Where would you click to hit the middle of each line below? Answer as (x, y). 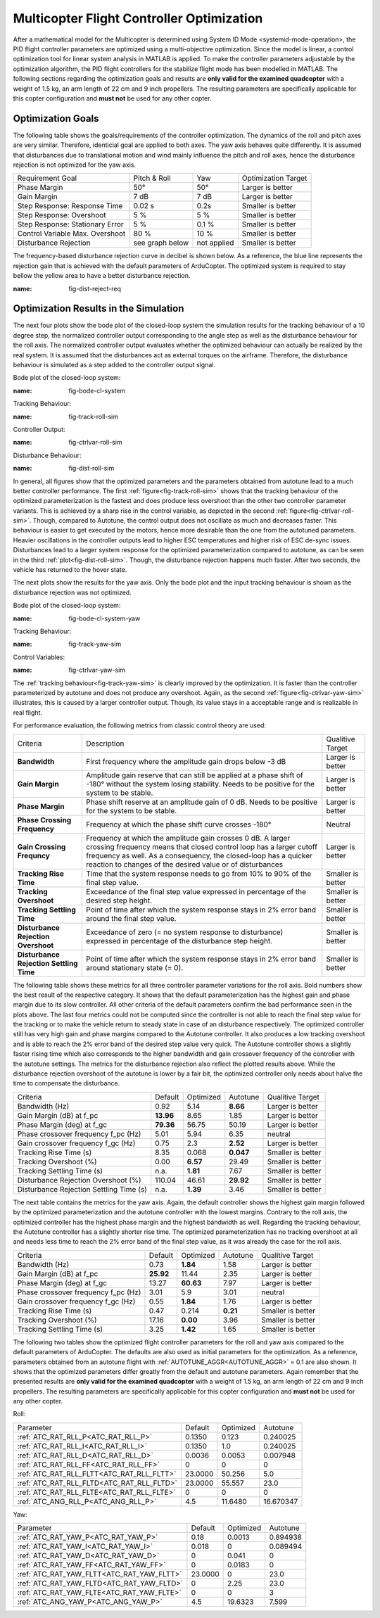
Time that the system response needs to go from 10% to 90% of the (198, 874)
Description (105, 744)
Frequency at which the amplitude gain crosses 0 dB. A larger (188, 838)
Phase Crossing (44, 820)
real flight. (27, 712)
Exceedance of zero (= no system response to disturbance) (184, 932)
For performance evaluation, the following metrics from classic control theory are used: (140, 725)
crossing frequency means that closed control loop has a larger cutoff (202, 846)
